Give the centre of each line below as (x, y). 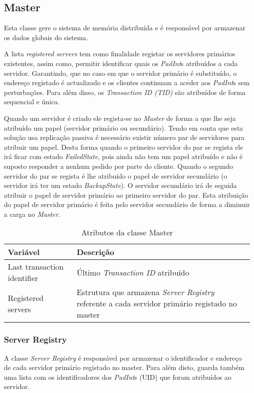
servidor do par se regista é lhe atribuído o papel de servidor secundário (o (116, 175)
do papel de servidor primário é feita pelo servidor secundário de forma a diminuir (127, 204)
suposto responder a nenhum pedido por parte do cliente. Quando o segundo (118, 166)
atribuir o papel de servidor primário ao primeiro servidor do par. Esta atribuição (126, 195)
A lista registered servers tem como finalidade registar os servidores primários (120, 54)
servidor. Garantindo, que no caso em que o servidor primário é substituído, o (120, 73)
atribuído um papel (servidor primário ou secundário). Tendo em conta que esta (124, 127)
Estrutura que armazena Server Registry (145, 292)
